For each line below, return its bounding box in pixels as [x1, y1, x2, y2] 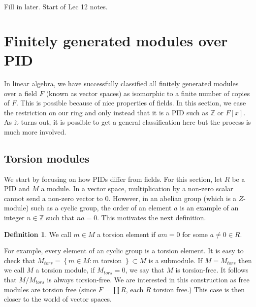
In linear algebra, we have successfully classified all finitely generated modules [4, 78, 239, 88]
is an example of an [180, 203, 239, 213]
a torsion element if [97, 229, 156, 239]
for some [182, 229, 208, 239]
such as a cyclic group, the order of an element [31, 203, 172, 213]
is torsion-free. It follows [175, 265, 249, 275]
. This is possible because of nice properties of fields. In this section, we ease [16, 98, 246, 108]
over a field [4, 88, 37, 98]
